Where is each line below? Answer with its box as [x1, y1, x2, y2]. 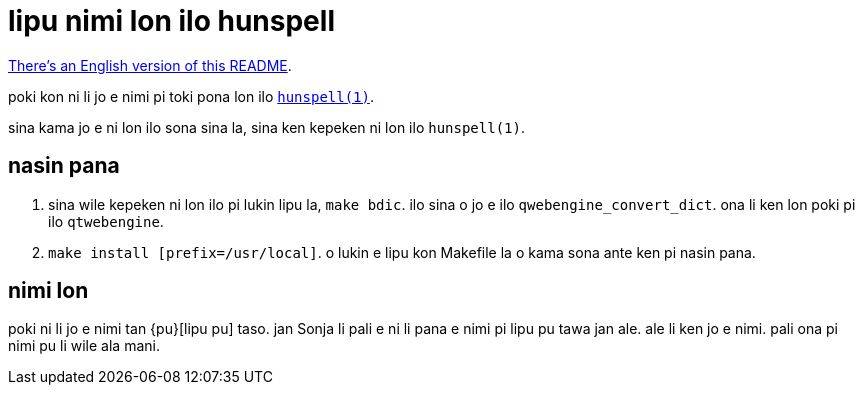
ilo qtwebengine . [48, 212, 164, 230]
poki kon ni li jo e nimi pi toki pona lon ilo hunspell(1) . [8, 87, 375, 105]
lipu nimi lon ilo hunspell [8, 4, 335, 38]
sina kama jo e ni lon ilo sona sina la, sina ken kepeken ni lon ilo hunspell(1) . [8, 118, 525, 136]
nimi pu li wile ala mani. [8, 337, 160, 355]
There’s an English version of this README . [8, 56, 292, 74]
